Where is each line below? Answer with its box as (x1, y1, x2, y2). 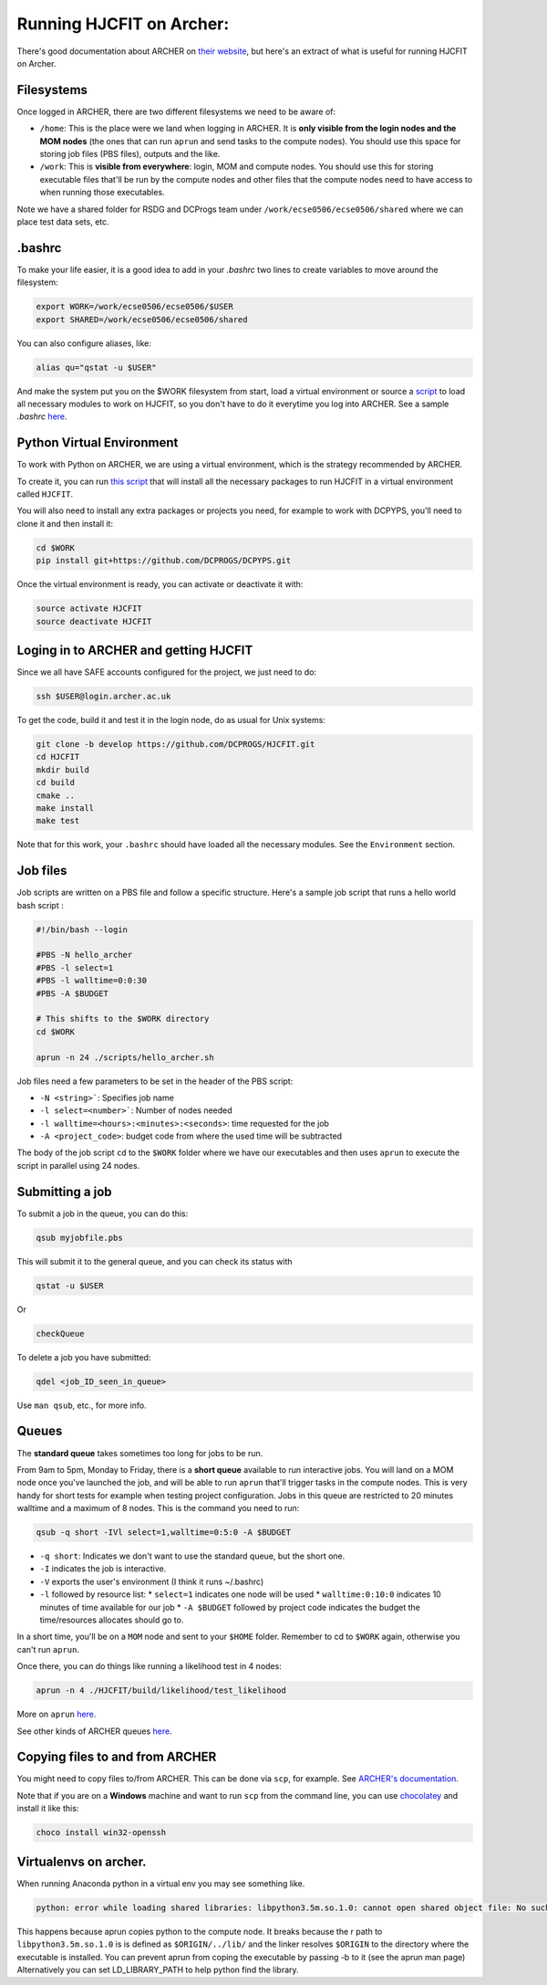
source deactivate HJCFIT (36, 616, 152, 626)
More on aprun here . (16, 1708, 97, 1720)
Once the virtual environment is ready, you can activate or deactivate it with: (16, 579, 304, 590)
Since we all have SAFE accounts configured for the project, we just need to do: (16, 667, 317, 677)
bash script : (16, 899, 64, 910)
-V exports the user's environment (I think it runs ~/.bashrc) (39, 1576, 264, 1587)
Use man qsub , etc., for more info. (16, 1400, 147, 1411)
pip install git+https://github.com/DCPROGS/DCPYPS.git (36, 555, 292, 566)
